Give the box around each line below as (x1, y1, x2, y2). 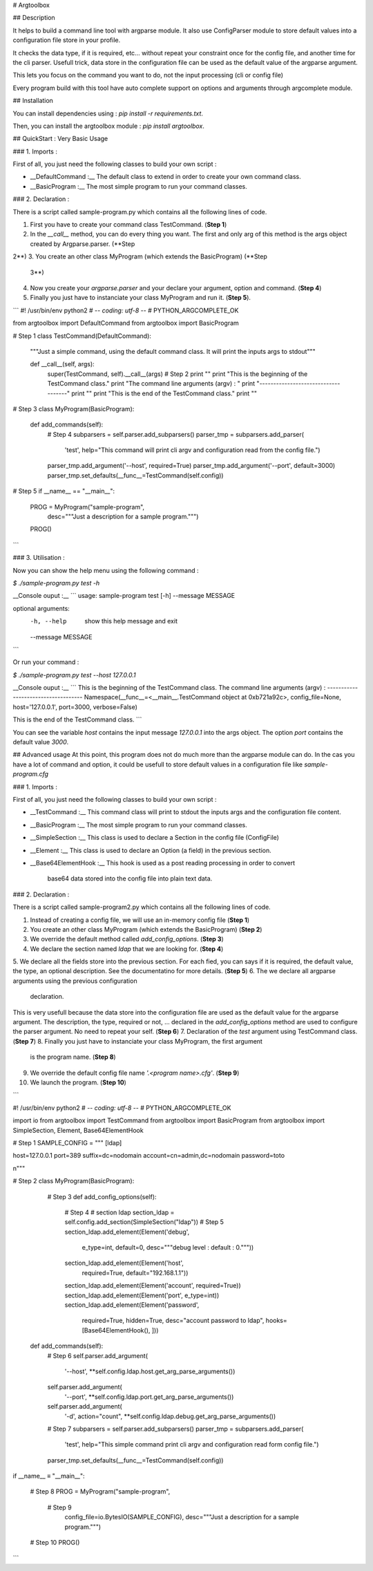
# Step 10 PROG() (30, 1539, 80, 1547)
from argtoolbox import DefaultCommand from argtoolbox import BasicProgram (12, 319, 240, 328)
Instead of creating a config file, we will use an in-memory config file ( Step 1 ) (30, 916, 250, 924)
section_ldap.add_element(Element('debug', (64, 1227, 190, 1236)
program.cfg (12, 770, 48, 778)
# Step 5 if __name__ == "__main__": (12, 487, 115, 496)
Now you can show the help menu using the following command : (12, 566, 200, 574)
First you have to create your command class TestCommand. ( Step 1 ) (30, 220, 227, 229)
